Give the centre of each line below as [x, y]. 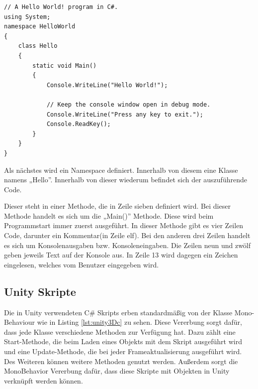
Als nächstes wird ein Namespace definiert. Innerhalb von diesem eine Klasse [121, 170]
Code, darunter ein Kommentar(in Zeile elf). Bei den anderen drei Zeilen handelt [127, 235]
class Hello [38, 46]
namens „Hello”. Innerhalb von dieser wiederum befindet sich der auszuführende [126, 180]
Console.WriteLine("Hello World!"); [107, 85]
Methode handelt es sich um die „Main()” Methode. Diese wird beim [109, 215]
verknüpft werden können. [43, 380]
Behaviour [20, 322]
